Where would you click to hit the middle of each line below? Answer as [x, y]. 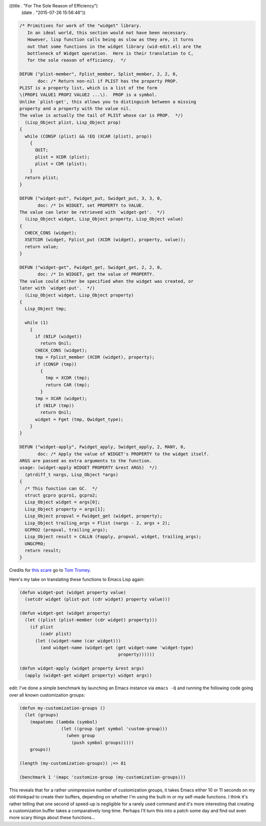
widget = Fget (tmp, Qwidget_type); [79, 419]
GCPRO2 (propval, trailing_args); [66, 530]
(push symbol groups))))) [103, 742]
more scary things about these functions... [52, 818]
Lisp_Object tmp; [46, 309]
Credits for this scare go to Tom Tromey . [50, 570]
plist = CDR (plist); [61, 164]
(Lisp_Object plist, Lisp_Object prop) [73, 122]
